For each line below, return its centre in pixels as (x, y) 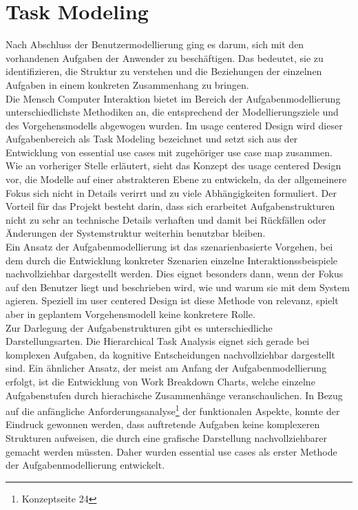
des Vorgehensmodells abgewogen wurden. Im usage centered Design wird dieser (174, 125)
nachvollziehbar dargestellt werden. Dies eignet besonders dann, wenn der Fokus (175, 274)
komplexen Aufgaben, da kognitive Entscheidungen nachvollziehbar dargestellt (170, 354)
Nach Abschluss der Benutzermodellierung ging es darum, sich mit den (155, 44)
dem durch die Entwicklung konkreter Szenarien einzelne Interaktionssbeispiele (172, 260)
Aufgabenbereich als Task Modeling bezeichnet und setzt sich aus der (152, 139)
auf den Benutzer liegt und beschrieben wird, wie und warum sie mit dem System (178, 287)
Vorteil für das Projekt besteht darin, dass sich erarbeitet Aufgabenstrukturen (170, 206)
